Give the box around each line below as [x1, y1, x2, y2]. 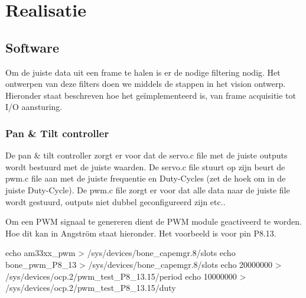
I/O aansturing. [5, 101, 63, 113]
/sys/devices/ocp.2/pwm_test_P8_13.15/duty [5, 281, 176, 294]
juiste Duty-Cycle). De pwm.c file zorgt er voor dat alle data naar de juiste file [5, 183, 290, 196]
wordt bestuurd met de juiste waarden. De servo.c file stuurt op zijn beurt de [5, 160, 285, 173]
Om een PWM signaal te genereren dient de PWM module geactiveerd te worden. [5, 215, 302, 228]
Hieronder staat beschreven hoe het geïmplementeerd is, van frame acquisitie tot [5, 89, 297, 101]
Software [5, 38, 60, 56]
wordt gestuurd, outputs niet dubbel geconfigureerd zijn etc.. [5, 195, 226, 208]
